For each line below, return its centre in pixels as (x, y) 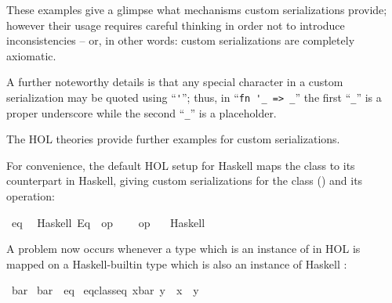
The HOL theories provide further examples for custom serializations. (173, 139)
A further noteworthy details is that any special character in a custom (175, 82)
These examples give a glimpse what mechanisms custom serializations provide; (197, 9)
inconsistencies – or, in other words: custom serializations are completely (181, 40)
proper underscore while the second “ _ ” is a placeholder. (142, 112)
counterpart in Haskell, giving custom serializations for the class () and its (185, 180)
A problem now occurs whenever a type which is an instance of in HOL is (183, 249)
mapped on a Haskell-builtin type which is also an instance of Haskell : (177, 263)
